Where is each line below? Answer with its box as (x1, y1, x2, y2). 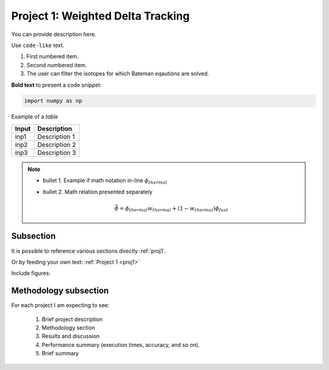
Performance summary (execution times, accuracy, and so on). (41, 341, 200, 348)
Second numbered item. (26, 61, 87, 68)
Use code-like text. (11, 42, 65, 49)
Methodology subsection (11, 286, 109, 296)
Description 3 (37, 148, 76, 157)
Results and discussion (41, 333, 100, 340)
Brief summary (41, 350, 79, 357)
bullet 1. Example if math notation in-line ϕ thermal (43, 177, 168, 186)
